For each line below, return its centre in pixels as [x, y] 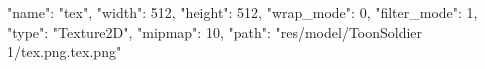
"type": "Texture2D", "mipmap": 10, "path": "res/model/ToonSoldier [215, 31]
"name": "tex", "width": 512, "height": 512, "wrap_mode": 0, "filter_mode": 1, [242, 12]
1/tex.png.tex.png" [64, 51]
